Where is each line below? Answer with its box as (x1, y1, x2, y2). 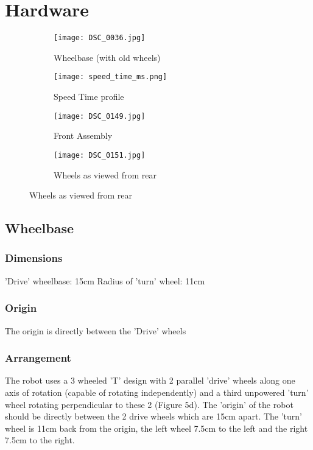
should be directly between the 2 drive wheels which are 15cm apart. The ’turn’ (5, 410, 302, 423)
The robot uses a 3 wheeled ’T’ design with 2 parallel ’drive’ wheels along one (5, 374, 295, 387)
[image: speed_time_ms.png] (54, 72, 167, 82)
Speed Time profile (54, 90, 124, 103)
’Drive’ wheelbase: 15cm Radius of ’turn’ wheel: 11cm (5, 274, 205, 287)
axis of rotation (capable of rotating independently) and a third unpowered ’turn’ (5, 385, 309, 398)
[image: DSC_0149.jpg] (54, 111, 146, 121)
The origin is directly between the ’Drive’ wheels (5, 324, 186, 337)
